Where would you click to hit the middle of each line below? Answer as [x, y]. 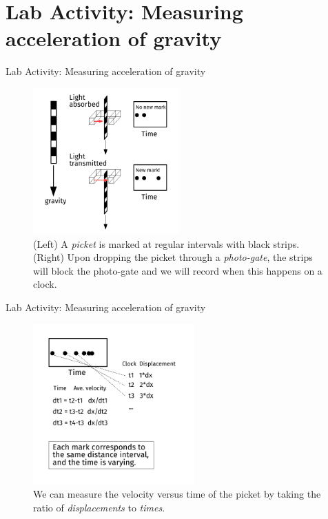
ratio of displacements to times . [99, 507]
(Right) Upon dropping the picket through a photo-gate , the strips [173, 257]
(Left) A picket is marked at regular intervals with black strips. [166, 243]
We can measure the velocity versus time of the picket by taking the [177, 494]
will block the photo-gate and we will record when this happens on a [178, 270]
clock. [45, 284]
